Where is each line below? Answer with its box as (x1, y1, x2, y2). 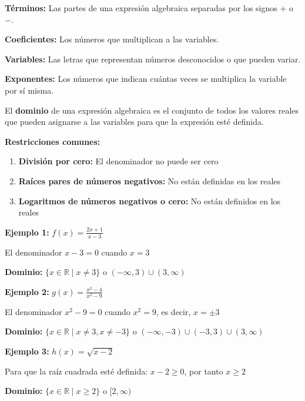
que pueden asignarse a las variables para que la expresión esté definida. (5, 115, 264, 128)
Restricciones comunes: (5, 135, 100, 147)
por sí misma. (5, 84, 54, 96)
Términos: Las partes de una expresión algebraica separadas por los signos (5, 2, 277, 14)
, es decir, (156, 305, 191, 317)
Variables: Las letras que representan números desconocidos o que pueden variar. (5, 52, 301, 65)
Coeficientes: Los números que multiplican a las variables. (5, 33, 219, 45)
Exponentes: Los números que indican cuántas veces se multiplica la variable (5, 72, 287, 85)
